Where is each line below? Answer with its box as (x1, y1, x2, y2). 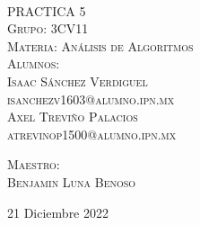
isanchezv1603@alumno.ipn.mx (7, 89, 175, 108)
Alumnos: (7, 54, 60, 73)
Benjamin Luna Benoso (7, 172, 136, 191)
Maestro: (7, 155, 60, 174)
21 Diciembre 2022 (7, 202, 109, 221)
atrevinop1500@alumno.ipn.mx (7, 124, 177, 143)
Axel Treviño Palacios (7, 107, 138, 126)
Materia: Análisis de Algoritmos (7, 36, 194, 55)
